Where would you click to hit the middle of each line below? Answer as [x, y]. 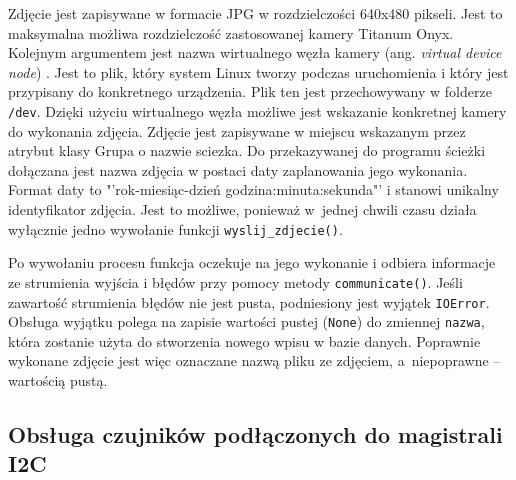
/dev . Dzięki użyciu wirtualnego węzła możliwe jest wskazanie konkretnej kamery [257, 110]
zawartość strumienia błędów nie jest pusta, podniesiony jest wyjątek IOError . [249, 301]
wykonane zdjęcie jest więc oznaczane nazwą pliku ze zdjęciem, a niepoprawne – [254, 360]
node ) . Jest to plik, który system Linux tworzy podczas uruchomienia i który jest [258, 71]
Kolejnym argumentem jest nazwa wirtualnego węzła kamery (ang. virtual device [255, 52]
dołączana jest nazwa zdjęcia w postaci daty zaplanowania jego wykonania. [238, 169]
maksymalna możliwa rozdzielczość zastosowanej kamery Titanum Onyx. [231, 32]
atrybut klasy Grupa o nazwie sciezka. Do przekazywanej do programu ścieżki [247, 150]
